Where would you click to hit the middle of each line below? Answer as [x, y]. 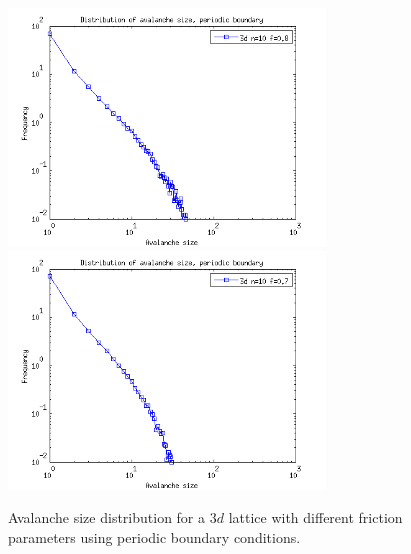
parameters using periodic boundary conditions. [154, 536]
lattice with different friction [315, 517]
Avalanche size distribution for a [107, 517]
